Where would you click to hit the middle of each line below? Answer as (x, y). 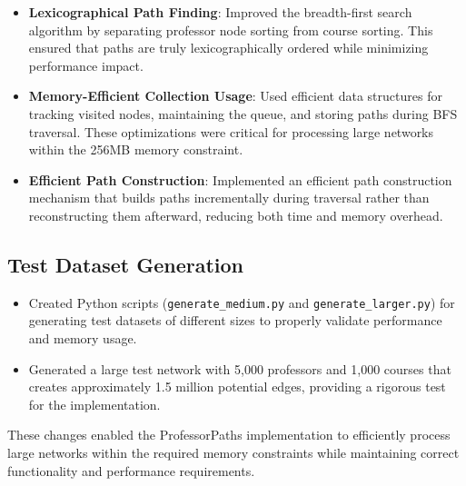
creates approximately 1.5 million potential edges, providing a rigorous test (237, 387)
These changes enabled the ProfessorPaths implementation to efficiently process (229, 435)
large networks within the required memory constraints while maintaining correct (233, 452)
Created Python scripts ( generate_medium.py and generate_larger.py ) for (242, 302)
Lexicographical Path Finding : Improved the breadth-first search (220, 12)
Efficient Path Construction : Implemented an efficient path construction (240, 179)
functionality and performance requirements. (131, 470)
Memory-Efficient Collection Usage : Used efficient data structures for (235, 96)
